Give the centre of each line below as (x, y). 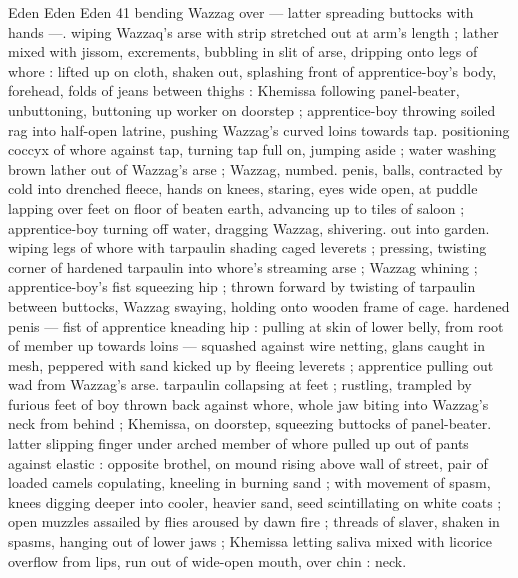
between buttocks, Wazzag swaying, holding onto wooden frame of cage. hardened (259, 305)
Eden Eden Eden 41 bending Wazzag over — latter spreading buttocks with (241, 12)
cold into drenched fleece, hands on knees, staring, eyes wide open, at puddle (243, 188)
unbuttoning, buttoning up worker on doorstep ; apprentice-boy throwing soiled (252, 109)
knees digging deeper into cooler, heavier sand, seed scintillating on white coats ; (255, 501)
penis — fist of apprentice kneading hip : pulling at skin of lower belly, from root (256, 325)
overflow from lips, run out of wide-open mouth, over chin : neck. (207, 560)
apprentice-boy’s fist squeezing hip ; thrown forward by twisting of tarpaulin (242, 286)
